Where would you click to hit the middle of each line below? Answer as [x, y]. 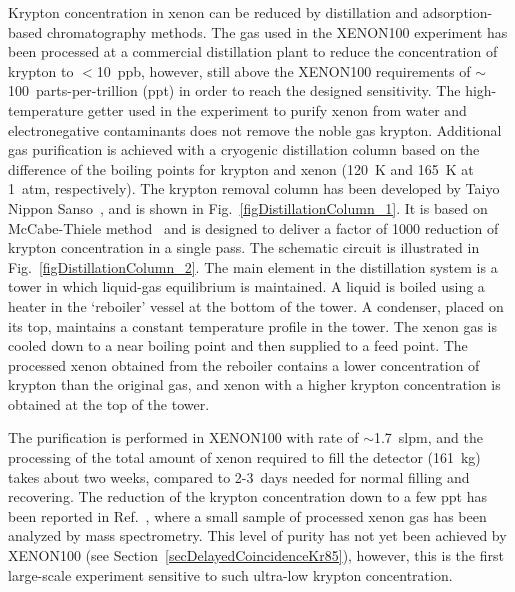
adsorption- [457, 12]
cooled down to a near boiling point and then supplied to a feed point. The [238, 345]
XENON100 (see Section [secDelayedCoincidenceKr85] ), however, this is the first [256, 555]
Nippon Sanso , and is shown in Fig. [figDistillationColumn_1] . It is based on [248, 207]
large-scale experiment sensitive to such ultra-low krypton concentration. [230, 574]
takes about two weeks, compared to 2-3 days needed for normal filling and [239, 476]
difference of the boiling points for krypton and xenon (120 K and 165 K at [241, 168]
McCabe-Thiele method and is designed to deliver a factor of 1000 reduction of [253, 227]
